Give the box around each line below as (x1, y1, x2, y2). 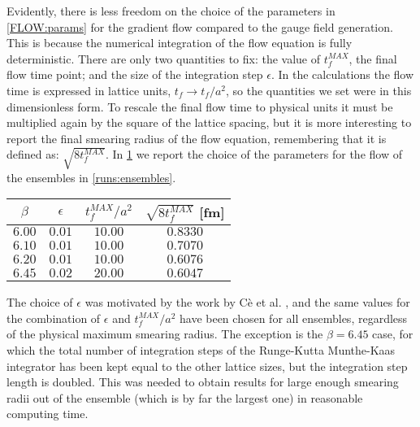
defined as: (6, 146, 59, 163)
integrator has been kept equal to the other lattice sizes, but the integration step (6, 357, 408, 374)
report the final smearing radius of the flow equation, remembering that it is (6, 129, 387, 146)
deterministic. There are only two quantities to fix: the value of (6, 50, 321, 67)
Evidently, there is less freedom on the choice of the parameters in (6, 2, 336, 19)
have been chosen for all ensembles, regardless (179, 309, 408, 326)
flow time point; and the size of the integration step (6, 66, 263, 83)
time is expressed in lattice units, (6, 81, 171, 98)
